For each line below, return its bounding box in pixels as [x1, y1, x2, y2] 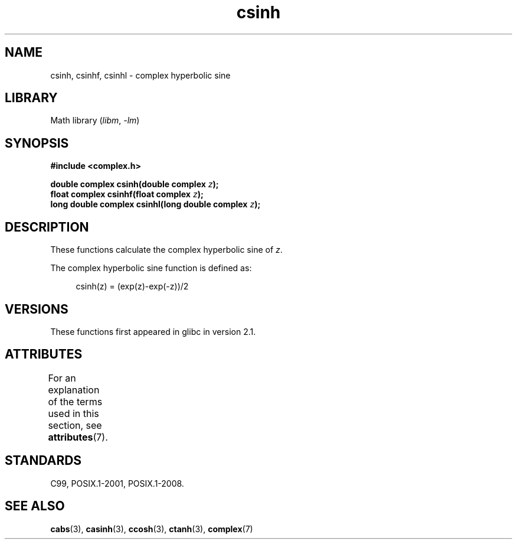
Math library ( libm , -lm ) [50, 115, 140, 126]
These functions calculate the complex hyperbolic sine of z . [50, 245, 283, 255]
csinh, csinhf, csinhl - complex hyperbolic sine [50, 70, 231, 80]
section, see [48, 419, 102, 431]
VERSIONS [5, 301, 68, 317]
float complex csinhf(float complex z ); [50, 189, 204, 200]
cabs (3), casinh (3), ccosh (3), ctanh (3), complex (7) [50, 523, 253, 534]
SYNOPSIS [5, 135, 69, 151]
